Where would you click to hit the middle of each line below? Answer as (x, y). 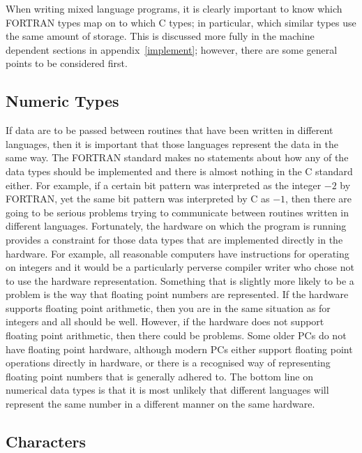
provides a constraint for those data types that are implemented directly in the (174, 239)
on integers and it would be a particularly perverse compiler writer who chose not (180, 267)
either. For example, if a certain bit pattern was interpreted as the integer (164, 185)
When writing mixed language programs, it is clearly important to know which (174, 8)
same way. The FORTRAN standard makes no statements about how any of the (177, 157)
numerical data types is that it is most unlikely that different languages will (167, 390)
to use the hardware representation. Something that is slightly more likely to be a (180, 280)
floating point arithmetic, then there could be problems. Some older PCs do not (176, 335)
